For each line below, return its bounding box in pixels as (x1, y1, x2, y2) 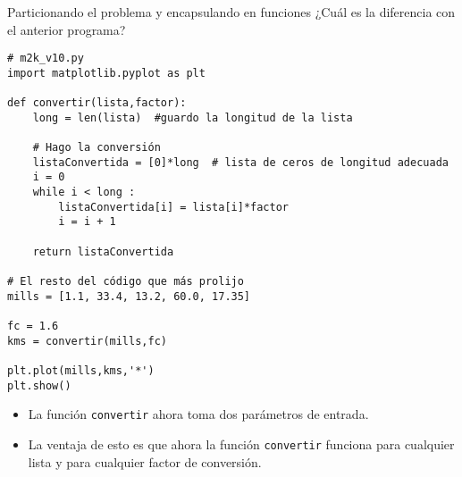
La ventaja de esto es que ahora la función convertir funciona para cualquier (28, 434, 455, 453)
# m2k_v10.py (7, 52, 84, 65)
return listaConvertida (32, 245, 174, 258)
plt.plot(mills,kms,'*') (7, 364, 155, 377)
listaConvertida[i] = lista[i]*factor (58, 200, 289, 213)
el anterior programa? (7, 20, 126, 38)
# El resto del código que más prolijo (7, 275, 244, 289)
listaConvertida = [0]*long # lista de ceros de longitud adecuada (32, 155, 449, 169)
